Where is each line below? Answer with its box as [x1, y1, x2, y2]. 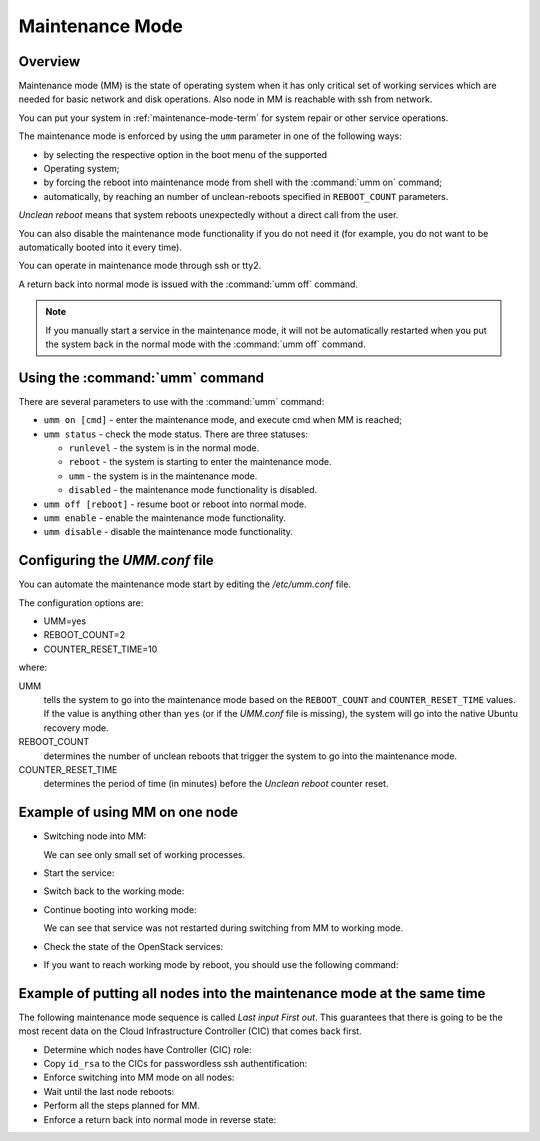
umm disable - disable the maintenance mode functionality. [43, 526, 294, 538]
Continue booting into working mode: [43, 903, 197, 915]
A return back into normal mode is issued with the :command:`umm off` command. [18, 278, 359, 290]
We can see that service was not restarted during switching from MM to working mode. [43, 922, 404, 934]
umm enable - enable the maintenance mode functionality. [43, 511, 287, 524]
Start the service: [43, 867, 115, 879]
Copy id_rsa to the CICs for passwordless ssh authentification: [43, 1058, 308, 1070]
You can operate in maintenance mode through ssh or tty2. [18, 260, 262, 272]
